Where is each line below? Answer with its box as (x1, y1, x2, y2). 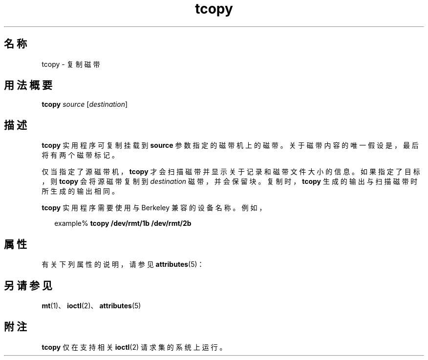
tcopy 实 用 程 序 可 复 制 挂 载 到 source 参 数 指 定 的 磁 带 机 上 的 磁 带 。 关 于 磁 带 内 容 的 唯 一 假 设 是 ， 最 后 (42, 141, 419, 150)
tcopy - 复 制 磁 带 (42, 60, 100, 68)
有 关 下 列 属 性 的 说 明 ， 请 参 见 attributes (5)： (42, 260, 204, 269)
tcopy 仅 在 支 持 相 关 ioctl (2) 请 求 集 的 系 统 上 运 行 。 (42, 342, 227, 351)
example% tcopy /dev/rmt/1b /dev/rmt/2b (54, 219, 192, 228)
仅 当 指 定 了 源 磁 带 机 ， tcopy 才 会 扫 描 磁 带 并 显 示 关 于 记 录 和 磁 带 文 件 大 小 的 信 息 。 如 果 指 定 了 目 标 (42, 167, 420, 176)
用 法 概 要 (4, 79, 52, 92)
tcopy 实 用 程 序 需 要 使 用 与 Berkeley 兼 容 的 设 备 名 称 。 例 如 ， (42, 203, 266, 212)
